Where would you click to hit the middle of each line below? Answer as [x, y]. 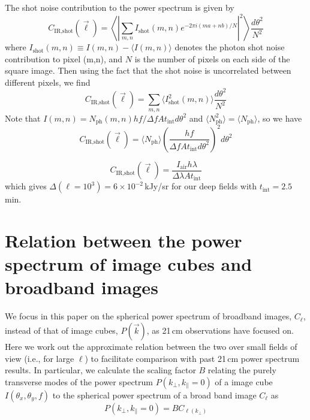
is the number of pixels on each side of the [212, 58]
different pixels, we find [48, 82]
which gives [26, 186]
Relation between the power [124, 241]
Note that [23, 118]
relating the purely [242, 370]
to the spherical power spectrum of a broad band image [154, 395]
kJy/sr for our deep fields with [201, 186]
